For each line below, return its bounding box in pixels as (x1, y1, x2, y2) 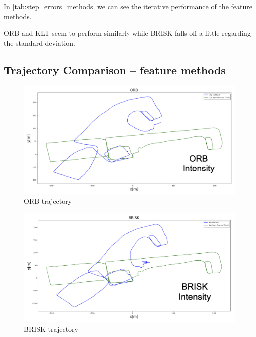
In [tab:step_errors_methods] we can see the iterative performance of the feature (4, 1, 252, 11)
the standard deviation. (4, 37, 75, 48)
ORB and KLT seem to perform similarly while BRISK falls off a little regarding (4, 28, 251, 38)
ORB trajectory (24, 196, 72, 206)
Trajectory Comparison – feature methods (4, 62, 226, 77)
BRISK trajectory (24, 323, 78, 334)
